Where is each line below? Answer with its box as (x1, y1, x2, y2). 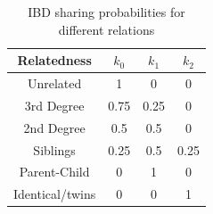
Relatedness (17, 51, 92, 70)
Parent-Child (19, 162, 90, 181)
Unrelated (27, 74, 82, 93)
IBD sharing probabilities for (28, 3, 185, 21)
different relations (58, 20, 155, 38)
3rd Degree (24, 95, 85, 114)
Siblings (33, 140, 76, 159)
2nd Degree (23, 118, 86, 136)
